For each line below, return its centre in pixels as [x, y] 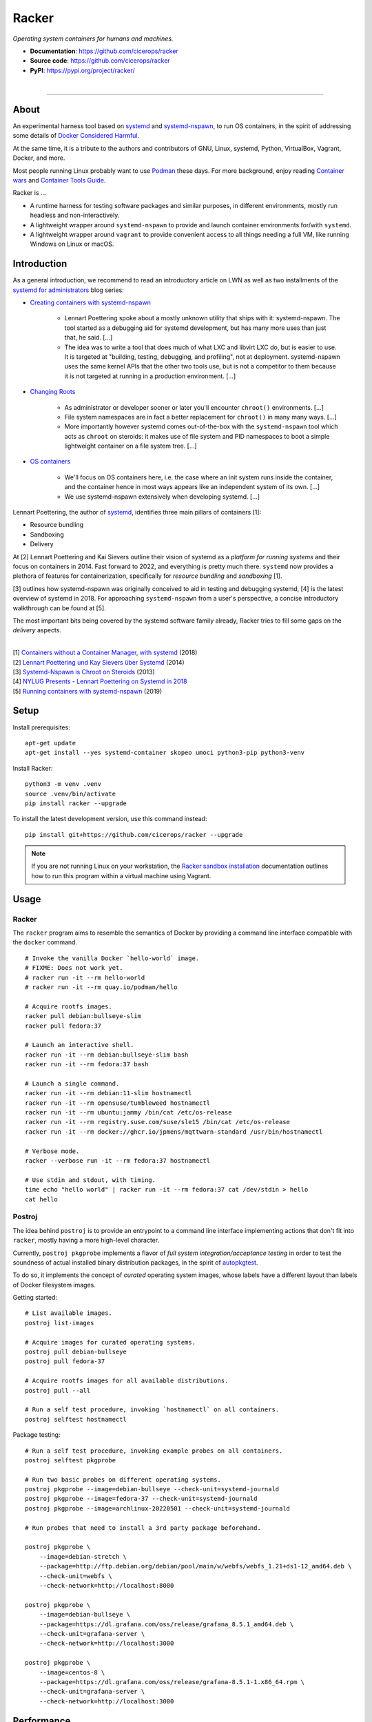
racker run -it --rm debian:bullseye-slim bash [107, 1055]
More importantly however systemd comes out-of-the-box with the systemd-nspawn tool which [201, 426]
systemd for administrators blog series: [68, 290]
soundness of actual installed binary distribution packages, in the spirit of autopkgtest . [135, 1262]
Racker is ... [29, 193]
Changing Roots [53, 392]
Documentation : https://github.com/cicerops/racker [104, 51]
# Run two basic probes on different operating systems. [123, 1480]
